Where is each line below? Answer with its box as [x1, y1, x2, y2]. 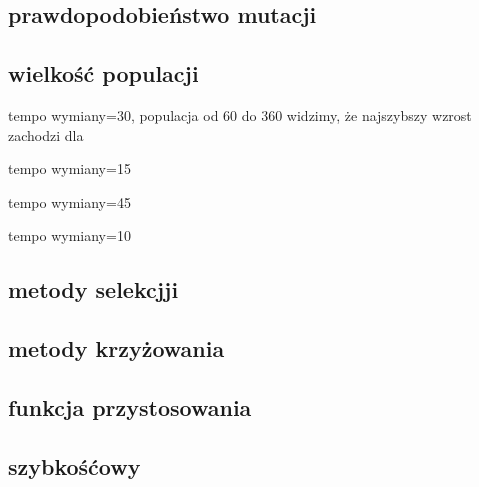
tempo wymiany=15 [8, 158, 131, 179]
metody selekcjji [8, 274, 179, 305]
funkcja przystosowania [8, 391, 252, 422]
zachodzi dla [8, 124, 84, 145]
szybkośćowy [8, 450, 141, 481]
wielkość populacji [8, 58, 199, 89]
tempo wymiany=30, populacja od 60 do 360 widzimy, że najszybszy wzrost [8, 104, 472, 125]
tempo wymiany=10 [8, 225, 131, 246]
